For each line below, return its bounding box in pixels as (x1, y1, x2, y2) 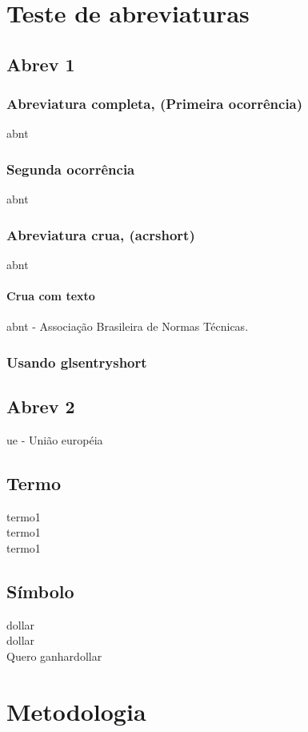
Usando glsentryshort (6, 352, 147, 372)
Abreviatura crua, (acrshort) (6, 224, 195, 244)
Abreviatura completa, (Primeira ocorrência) (6, 94, 303, 114)
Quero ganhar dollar (6, 648, 102, 664)
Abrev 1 (6, 51, 75, 76)
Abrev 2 (6, 394, 75, 419)
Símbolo (6, 579, 74, 603)
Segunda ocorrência (6, 159, 135, 179)
